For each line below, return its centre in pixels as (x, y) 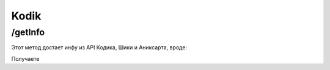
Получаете (25, 58)
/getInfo (28, 32)
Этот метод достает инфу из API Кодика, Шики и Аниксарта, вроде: (99, 47)
